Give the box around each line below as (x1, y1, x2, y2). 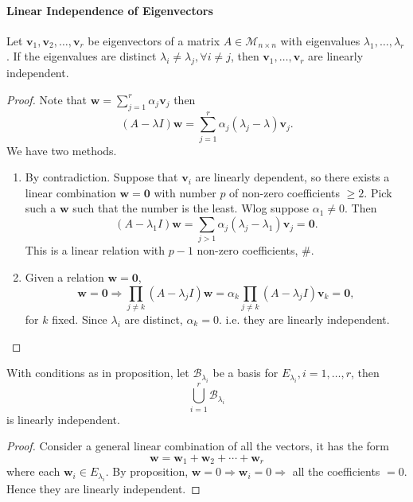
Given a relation (25, 269, 104, 285)
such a (25, 200, 56, 216)
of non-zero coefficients (229, 184, 341, 200)
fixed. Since (52, 310, 107, 327)
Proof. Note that (6, 91, 88, 107)
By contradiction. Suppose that (25, 169, 178, 185)
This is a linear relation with (25, 242, 166, 259)
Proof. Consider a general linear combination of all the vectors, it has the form (6, 438, 390, 454)
